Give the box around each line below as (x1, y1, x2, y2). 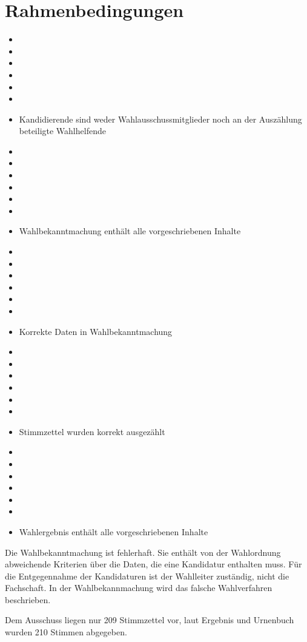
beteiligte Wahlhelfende (19, 124, 106, 137)
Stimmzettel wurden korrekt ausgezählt (19, 425, 165, 438)
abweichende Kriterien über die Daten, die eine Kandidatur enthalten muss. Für (5, 558, 302, 570)
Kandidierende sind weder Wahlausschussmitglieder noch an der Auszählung (19, 112, 302, 125)
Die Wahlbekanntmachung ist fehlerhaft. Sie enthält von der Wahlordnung (5, 546, 281, 558)
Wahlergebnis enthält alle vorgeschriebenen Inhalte (19, 525, 208, 538)
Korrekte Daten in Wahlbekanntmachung (19, 325, 173, 337)
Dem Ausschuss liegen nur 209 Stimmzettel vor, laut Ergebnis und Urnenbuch (5, 613, 294, 626)
